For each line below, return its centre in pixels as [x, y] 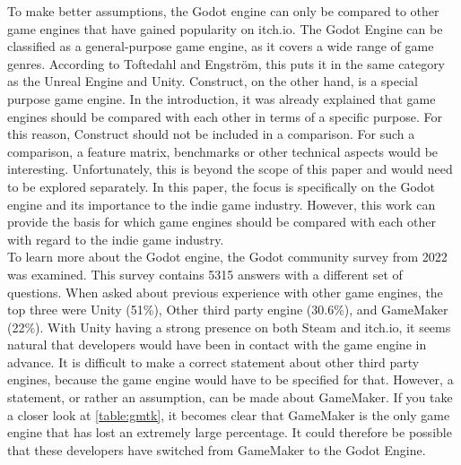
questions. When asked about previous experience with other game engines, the [225, 292]
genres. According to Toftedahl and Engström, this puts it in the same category [226, 63]
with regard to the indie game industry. [116, 239]
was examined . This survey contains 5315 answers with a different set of [205, 274]
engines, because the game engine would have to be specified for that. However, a [230, 379]
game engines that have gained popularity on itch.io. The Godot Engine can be [225, 28]
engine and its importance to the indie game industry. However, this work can [222, 204]
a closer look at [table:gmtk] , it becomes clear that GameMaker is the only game [229, 414]
